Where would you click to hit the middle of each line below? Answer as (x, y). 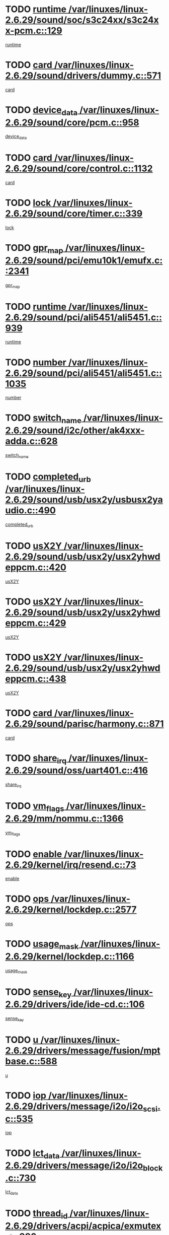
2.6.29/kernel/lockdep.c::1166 (70, 956)
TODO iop (26, 1095)
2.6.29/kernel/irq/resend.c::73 (71, 865)
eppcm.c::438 (36, 679)
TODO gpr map (34, 249)
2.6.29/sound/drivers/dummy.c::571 (83, 76)
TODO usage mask (42, 945)
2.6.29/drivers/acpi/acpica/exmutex (83, 1226)
